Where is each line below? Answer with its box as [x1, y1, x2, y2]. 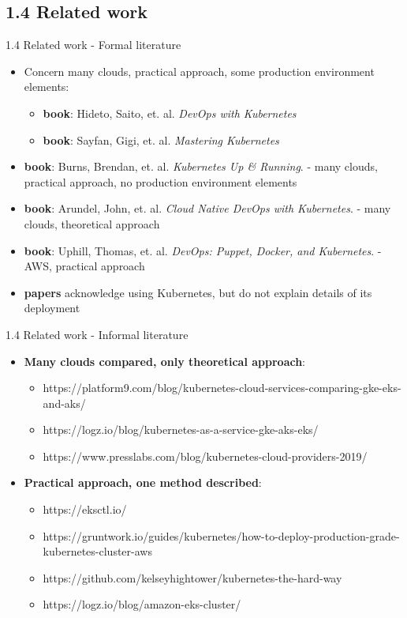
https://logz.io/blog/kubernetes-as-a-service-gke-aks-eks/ [43, 421, 319, 438]
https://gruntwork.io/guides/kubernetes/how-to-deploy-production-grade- [43, 527, 400, 544]
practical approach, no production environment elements [24, 173, 297, 190]
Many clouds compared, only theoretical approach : [24, 352, 306, 369]
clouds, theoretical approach [24, 215, 160, 232]
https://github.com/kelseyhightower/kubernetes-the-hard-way [43, 569, 342, 586]
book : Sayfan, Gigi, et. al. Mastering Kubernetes [43, 131, 279, 148]
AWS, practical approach [24, 258, 145, 274]
